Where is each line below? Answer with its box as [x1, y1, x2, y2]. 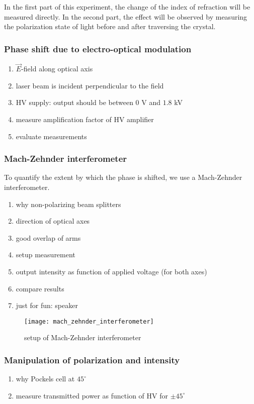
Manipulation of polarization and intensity [4, 353, 180, 366]
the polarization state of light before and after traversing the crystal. [4, 21, 216, 32]
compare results [16, 283, 64, 293]
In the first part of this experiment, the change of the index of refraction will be [4, 2, 250, 12]
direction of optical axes [16, 216, 90, 226]
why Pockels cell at [16, 373, 75, 384]
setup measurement [16, 249, 75, 260]
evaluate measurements [16, 131, 87, 141]
